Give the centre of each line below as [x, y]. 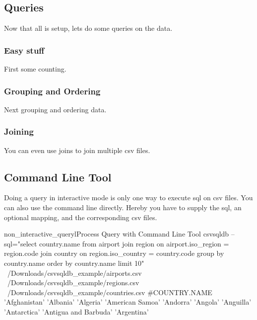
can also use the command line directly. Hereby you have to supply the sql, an [123, 207]
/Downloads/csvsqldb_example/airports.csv [74, 273]
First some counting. [35, 69]
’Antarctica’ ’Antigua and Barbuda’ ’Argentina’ [76, 311]
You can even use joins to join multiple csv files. [77, 150]
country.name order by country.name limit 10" [74, 263]
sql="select [21, 243]
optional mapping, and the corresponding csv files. [81, 217]
